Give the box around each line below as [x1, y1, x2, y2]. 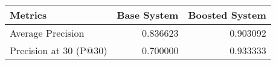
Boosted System [188, 8, 266, 22]
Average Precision [10, 26, 85, 40]
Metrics [10, 8, 47, 22]
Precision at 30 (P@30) [10, 43, 108, 57]
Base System [117, 8, 179, 22]
